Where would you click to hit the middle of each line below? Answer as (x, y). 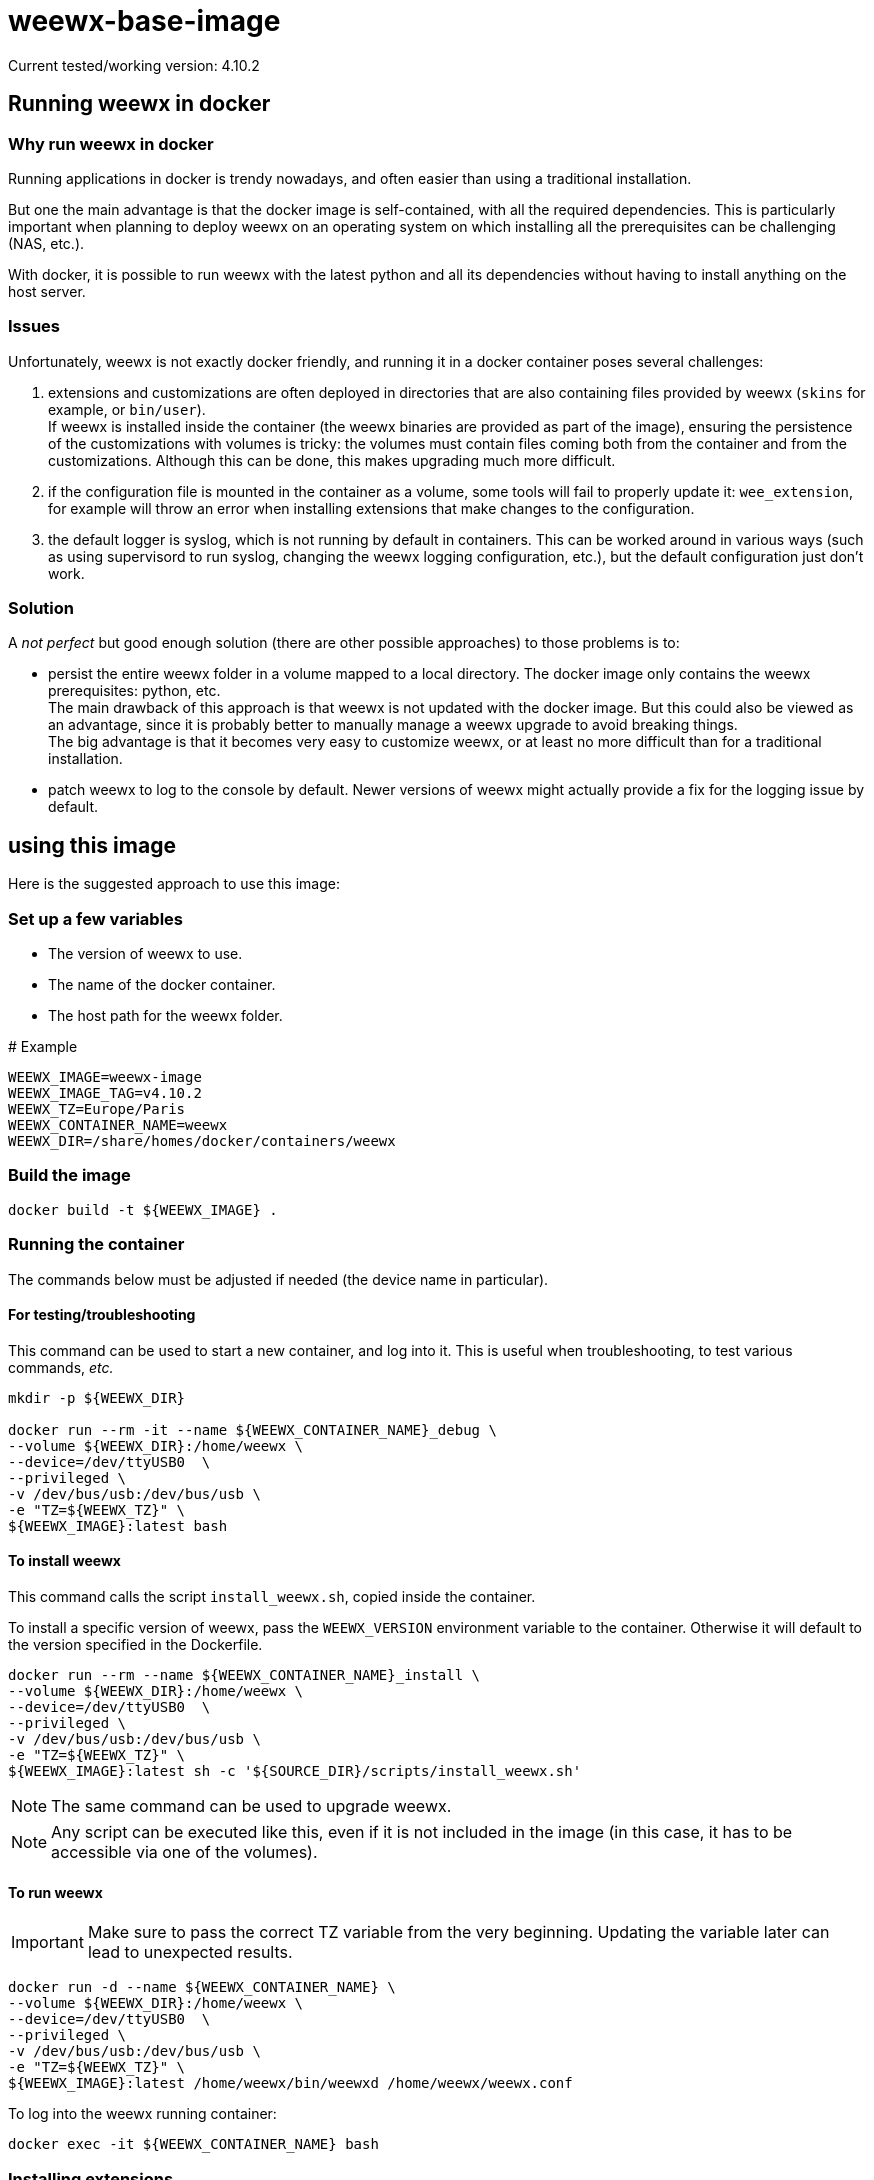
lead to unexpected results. (190, 1952)
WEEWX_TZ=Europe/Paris (97, 1109)
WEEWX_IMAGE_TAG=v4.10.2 (105, 1093)
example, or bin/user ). (127, 409)
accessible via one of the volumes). (184, 1852)
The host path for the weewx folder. (165, 1016)
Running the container (96, 1244)
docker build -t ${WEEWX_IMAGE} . (143, 1209)
